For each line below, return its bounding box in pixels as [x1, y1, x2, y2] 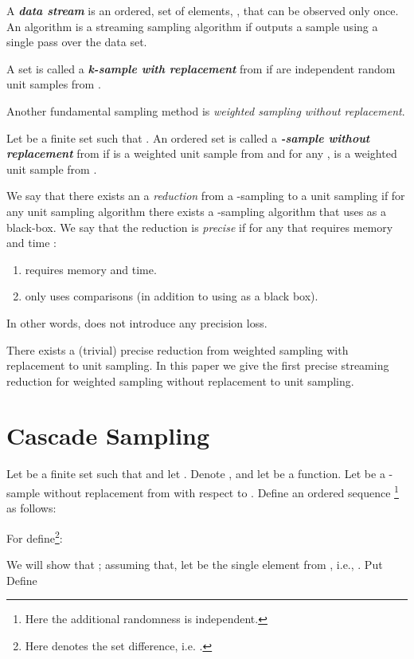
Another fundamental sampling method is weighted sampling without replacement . [6, 102, 405, 119]
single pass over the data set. [6, 33, 147, 50]
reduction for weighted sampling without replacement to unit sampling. [6, 372, 354, 389]
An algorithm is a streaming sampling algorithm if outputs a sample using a [6, 18, 378, 34]
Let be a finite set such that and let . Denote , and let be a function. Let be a [6, 465, 385, 482]
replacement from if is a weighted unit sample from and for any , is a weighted [6, 145, 397, 162]
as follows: [6, 500, 57, 516]
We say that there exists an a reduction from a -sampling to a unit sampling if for [6, 187, 405, 204]
